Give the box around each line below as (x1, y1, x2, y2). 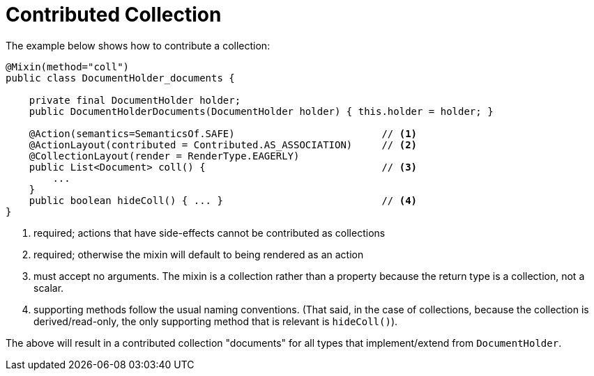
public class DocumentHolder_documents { (6, 72, 235, 84)
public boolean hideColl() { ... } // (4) (29, 194, 418, 206)
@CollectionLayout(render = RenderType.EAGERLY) (29, 150, 300, 162)
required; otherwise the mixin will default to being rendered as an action (33, 248, 364, 260)
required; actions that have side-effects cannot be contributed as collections (33, 226, 386, 239)
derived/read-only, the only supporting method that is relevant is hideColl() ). (33, 315, 398, 327)
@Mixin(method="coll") (6, 61, 130, 72)
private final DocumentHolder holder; (29, 94, 241, 106)
